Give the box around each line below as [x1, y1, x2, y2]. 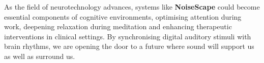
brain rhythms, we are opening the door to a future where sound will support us [4, 41, 254, 51]
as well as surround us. [4, 50, 75, 61]
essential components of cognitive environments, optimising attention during [4, 11, 242, 22]
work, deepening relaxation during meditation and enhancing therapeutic [4, 21, 232, 32]
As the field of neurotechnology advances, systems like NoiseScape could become [4, 2, 260, 12]
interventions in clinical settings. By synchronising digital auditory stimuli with [4, 31, 251, 41]
